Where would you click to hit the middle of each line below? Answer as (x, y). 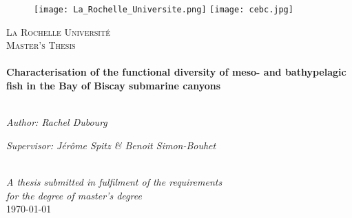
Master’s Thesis (41, 45)
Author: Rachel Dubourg (57, 122)
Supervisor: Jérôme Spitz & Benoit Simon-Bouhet (111, 145)
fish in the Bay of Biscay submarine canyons (114, 86)
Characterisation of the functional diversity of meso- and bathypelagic (176, 72)
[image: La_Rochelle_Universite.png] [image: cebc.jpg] (164, 10)
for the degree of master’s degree (74, 195)
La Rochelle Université (58, 31)
